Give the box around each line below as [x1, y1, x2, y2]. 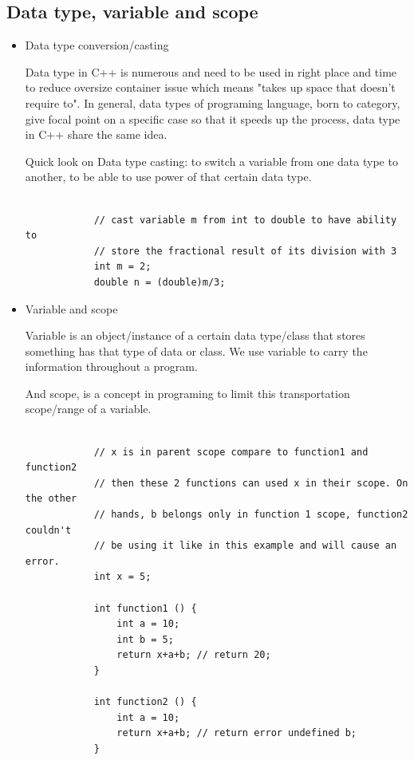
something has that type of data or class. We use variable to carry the [25, 342, 368, 359]
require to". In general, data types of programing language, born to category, [25, 94, 400, 111]
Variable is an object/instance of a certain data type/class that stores [25, 327, 365, 344]
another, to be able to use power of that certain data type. [25, 168, 312, 185]
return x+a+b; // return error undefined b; [116, 727, 357, 739]
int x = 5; [93, 571, 152, 583]
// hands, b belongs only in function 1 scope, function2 [93, 509, 408, 521]
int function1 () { [93, 602, 197, 614]
